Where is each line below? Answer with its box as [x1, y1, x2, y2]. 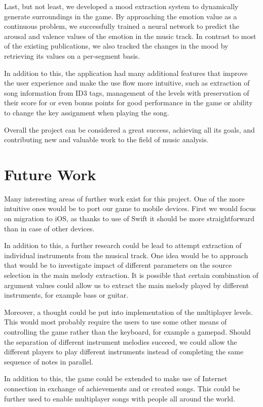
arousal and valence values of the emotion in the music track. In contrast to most [4, 30, 256, 41]
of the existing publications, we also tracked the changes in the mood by [4, 40, 229, 51]
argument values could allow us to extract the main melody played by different [4, 279, 249, 290]
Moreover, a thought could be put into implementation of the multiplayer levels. [4, 306, 253, 317]
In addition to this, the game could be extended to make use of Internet [4, 373, 228, 384]
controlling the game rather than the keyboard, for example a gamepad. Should [4, 326, 251, 337]
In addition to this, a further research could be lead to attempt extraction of [4, 240, 242, 251]
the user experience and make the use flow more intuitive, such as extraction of [4, 77, 250, 88]
